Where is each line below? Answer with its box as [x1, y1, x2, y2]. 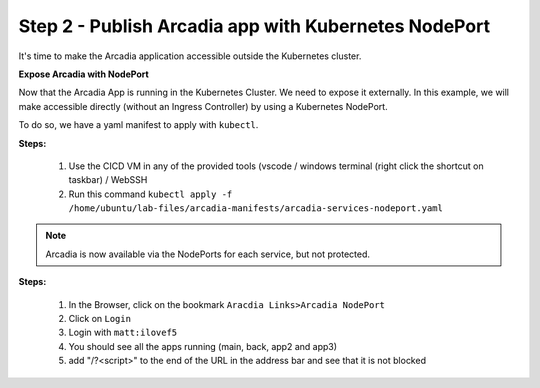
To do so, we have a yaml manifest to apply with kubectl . [18, 119, 259, 131]
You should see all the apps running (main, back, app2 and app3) [68, 340, 338, 352]
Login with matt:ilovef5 [68, 326, 178, 339]
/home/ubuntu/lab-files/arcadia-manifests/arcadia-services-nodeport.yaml [68, 203, 444, 214]
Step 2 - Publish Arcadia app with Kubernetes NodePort [18, 15, 490, 37]
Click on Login [68, 313, 132, 325]
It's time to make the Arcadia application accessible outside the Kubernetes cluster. [18, 50, 362, 62]
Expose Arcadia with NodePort [18, 68, 149, 80]
